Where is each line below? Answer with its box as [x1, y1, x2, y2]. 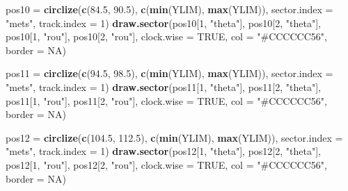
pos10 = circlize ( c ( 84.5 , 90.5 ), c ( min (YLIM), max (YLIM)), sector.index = [6, 2, 333, 16]
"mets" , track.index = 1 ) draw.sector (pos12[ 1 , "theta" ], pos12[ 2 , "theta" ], [6, 144, 321, 158]
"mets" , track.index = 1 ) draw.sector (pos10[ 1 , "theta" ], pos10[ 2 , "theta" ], [6, 15, 321, 30]
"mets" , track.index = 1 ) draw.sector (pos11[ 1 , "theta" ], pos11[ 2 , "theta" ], [6, 79, 321, 94]
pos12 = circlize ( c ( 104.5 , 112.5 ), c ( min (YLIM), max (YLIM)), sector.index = [6, 130, 343, 144]
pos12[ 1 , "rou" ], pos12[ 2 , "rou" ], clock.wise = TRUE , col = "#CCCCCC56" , [6, 157, 327, 172]
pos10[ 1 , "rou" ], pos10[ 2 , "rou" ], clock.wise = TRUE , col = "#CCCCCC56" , [6, 29, 327, 44]
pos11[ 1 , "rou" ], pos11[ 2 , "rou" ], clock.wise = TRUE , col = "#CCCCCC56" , [6, 93, 327, 108]
